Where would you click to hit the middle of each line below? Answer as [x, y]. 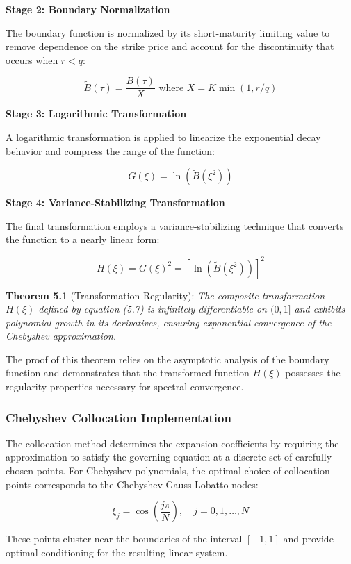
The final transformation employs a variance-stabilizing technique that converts [175, 225]
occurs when [32, 59]
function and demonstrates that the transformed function [128, 373]
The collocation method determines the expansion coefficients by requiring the [172, 443]
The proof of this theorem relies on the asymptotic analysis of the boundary [168, 359]
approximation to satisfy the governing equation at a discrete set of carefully [169, 457]
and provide [308, 539]
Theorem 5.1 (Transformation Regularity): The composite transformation [165, 295]
